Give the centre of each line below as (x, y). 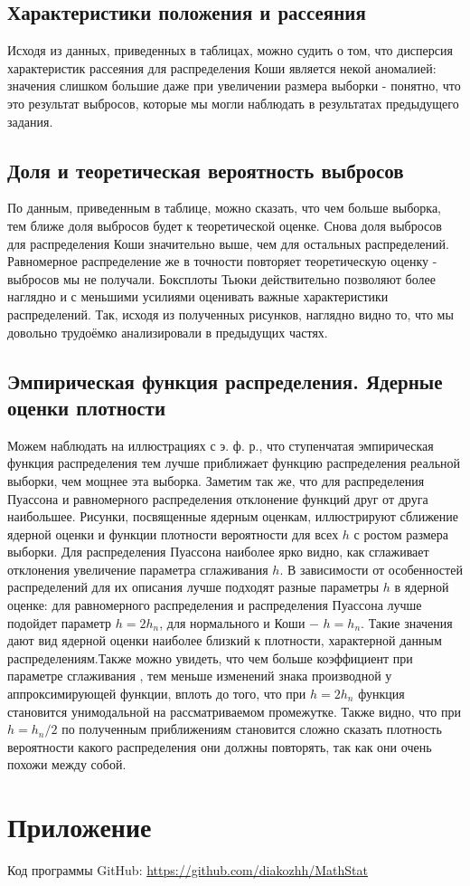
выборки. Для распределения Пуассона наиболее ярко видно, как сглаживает (218, 552)
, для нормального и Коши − (239, 622)
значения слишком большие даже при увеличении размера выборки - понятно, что (234, 86)
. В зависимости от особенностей (371, 569)
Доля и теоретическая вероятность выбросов (206, 170)
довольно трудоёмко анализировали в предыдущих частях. (168, 332)
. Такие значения (407, 622)
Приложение (80, 827)
